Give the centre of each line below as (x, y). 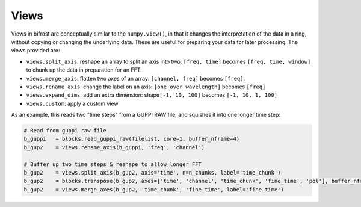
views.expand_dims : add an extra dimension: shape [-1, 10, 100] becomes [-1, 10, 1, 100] (152, 95)
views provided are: (35, 51)
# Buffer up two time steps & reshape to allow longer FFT (113, 164)
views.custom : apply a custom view (72, 103)
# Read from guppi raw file (65, 131)
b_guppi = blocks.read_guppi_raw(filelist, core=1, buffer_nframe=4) (132, 139)
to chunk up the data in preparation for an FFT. (84, 70)
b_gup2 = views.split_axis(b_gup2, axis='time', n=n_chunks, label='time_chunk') (152, 172)
